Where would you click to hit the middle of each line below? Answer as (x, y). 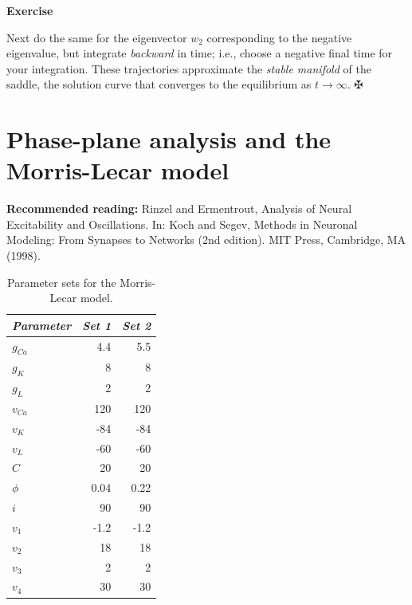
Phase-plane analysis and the (169, 139)
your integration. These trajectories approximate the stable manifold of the (189, 68)
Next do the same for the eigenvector (97, 37)
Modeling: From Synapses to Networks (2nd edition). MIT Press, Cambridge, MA (206, 240)
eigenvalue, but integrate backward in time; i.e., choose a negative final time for (200, 53)
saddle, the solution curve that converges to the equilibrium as (159, 84)
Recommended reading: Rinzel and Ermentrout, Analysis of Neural (179, 208)
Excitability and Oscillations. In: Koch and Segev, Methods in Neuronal (182, 224)
